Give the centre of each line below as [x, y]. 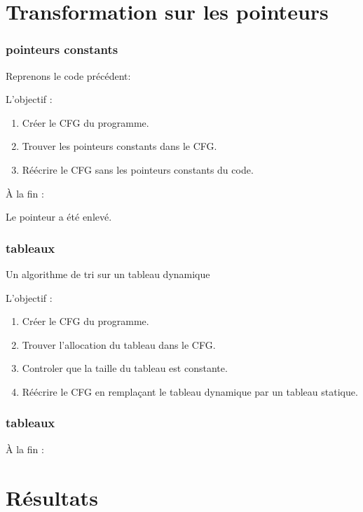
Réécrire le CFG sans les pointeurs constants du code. [138, 169]
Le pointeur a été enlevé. [59, 217]
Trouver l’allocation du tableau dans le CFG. [119, 344]
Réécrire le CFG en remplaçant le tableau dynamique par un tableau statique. [190, 391]
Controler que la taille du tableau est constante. [125, 368]
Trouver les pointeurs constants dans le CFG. [119, 146]
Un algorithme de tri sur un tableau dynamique [108, 274]
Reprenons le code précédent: [68, 75]
